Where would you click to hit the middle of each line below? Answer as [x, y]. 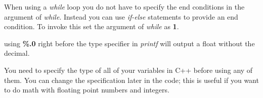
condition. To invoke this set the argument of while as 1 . [92, 26]
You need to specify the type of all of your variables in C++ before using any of [128, 70]
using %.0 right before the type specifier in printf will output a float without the [129, 43]
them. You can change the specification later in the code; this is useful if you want [131, 80]
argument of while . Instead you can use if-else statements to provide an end [121, 16]
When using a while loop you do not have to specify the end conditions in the [124, 7]
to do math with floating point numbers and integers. [87, 90]
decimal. [17, 53]
